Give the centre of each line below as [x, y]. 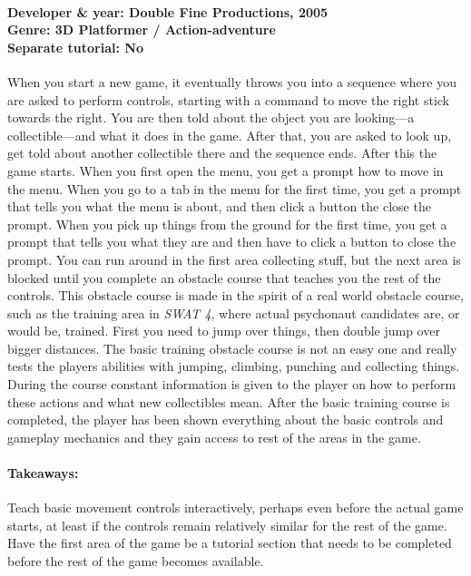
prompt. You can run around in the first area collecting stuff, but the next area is [234, 259]
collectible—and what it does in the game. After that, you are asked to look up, [230, 135]
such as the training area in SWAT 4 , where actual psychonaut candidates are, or [234, 312]
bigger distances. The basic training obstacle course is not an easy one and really [232, 348]
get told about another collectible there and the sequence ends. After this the [222, 153]
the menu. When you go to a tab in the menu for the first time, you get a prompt [235, 188]
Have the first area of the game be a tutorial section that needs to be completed [230, 543]
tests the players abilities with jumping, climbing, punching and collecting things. [234, 366]
